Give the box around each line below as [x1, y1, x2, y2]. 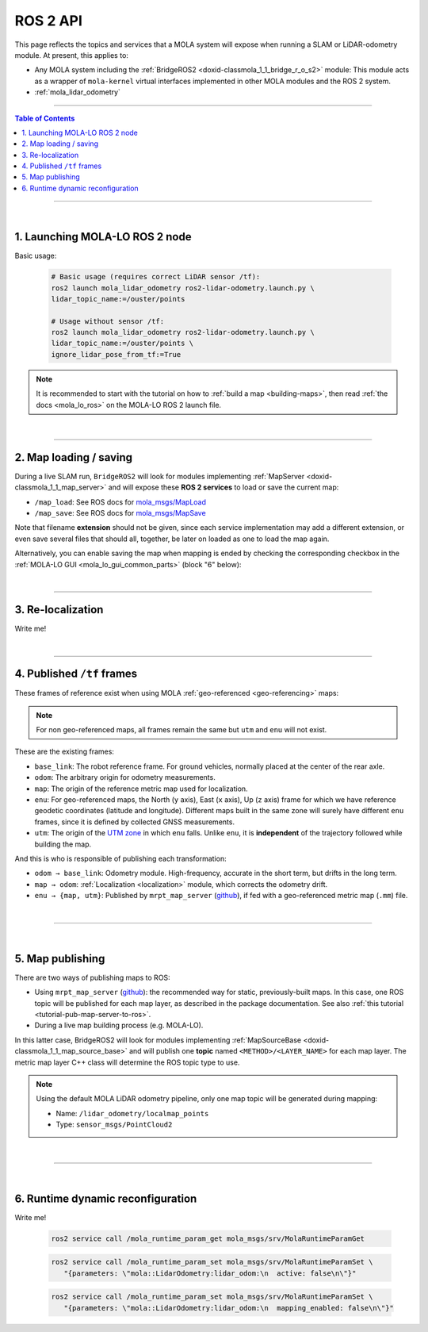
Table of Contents [14, 113, 75, 123]
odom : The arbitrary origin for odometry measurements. [34, 773, 216, 782]
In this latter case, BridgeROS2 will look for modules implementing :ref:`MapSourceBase [14, 1035, 302, 1045]
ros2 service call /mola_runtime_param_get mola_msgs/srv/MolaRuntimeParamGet [51, 1234, 365, 1243]
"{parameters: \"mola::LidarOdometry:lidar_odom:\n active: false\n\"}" [63, 1269, 357, 1277]
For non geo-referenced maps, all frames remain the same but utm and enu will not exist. [36, 725, 327, 735]
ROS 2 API [14, 12, 83, 29]
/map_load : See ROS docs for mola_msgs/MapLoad [34, 497, 206, 507]
